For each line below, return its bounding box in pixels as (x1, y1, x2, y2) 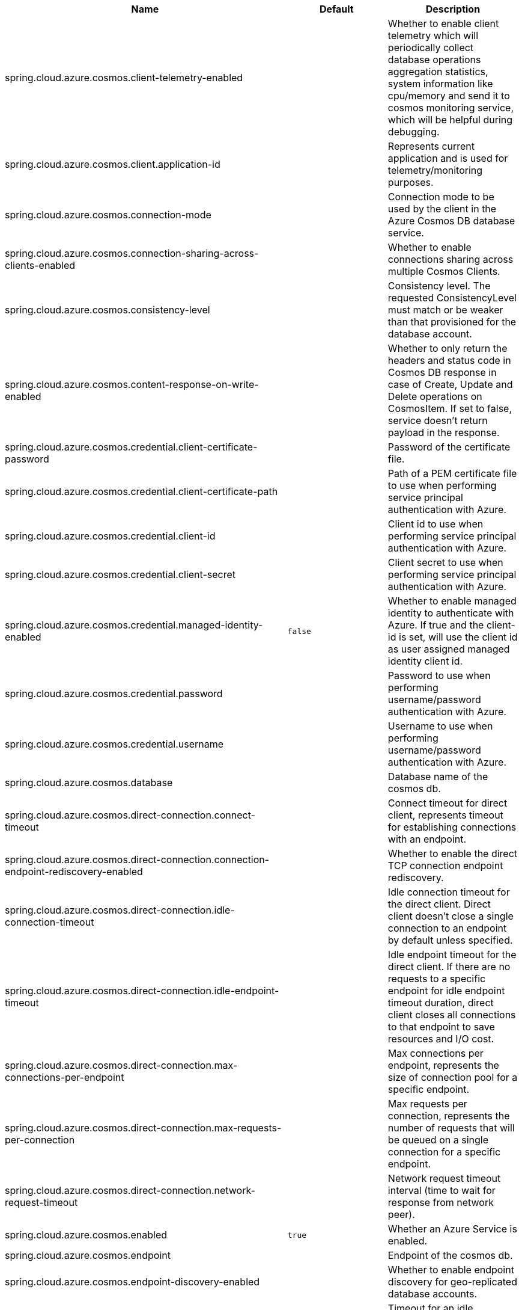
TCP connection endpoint (387, 859, 503, 872)
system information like (387, 78, 493, 90)
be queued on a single (387, 1134, 488, 1146)
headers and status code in (387, 354, 511, 366)
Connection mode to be (387, 191, 494, 203)
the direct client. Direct (387, 898, 491, 910)
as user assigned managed (387, 643, 510, 655)
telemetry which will (387, 29, 479, 42)
